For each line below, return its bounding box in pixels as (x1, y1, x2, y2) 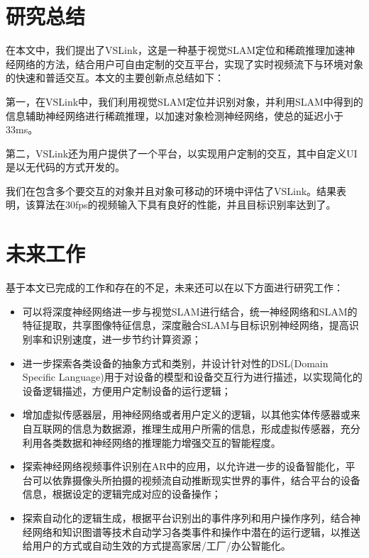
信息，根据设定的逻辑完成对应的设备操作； (22, 486, 221, 501)
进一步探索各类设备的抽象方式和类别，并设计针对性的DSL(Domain (22, 355, 329, 370)
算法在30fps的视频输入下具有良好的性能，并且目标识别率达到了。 (35, 197, 336, 212)
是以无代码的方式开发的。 (6, 160, 125, 174)
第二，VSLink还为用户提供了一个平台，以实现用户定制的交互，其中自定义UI (6, 145, 358, 160)
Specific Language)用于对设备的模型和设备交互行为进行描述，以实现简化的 (22, 369, 363, 384)
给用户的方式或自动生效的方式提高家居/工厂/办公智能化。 (22, 538, 291, 553)
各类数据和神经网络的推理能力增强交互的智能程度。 (42, 435, 281, 450)
